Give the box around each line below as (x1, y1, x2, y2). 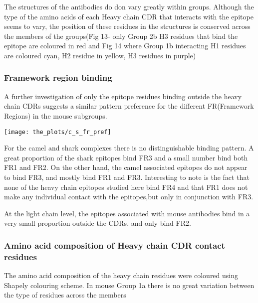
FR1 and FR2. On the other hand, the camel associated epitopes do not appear (4, 162, 248, 172)
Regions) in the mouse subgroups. (4, 110, 107, 121)
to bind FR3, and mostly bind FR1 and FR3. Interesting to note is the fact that (4, 172, 250, 182)
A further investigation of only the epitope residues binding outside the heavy (4, 91, 242, 101)
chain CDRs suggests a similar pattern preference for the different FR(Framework (4, 101, 254, 111)
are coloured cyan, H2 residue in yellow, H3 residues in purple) (4, 50, 196, 60)
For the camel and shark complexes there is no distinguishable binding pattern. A (4, 143, 254, 153)
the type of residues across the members (4, 290, 126, 300)
